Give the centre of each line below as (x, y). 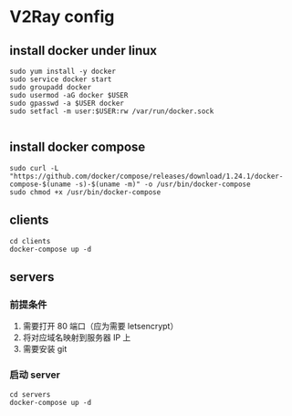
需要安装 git (45, 349)
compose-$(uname (40, 184)
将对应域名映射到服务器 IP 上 (77, 338)
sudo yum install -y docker (63, 71)
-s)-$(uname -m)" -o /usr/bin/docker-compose (162, 184)
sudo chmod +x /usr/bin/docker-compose (85, 192)
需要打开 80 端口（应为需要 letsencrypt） (100, 327)
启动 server (35, 375)
